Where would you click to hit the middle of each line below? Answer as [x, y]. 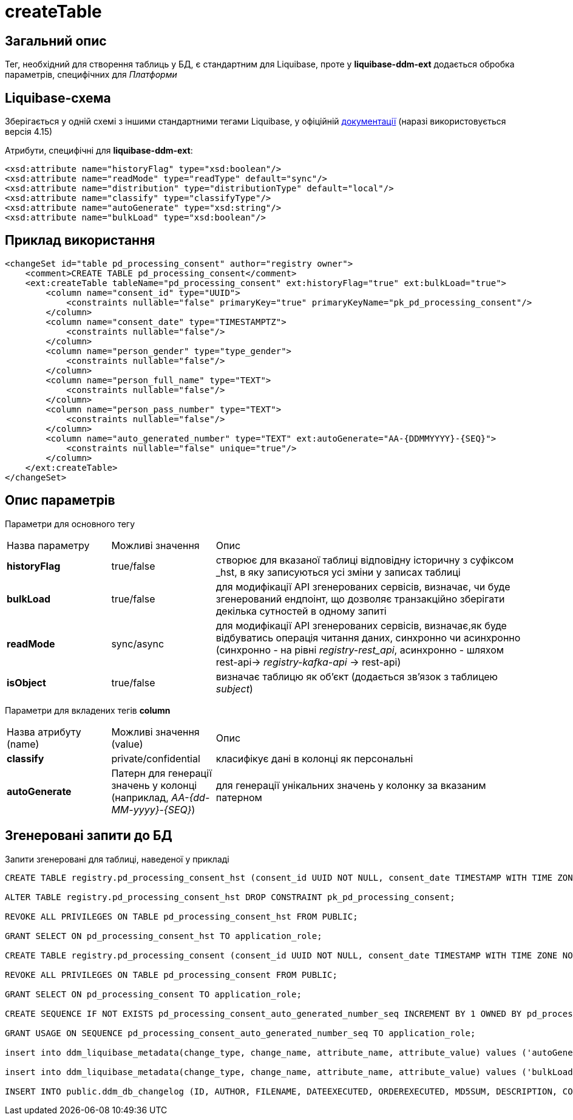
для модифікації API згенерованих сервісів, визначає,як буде [361, 625]
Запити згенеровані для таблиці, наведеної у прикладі [117, 859]
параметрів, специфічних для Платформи [91, 75]
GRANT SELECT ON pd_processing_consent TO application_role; [153, 994]
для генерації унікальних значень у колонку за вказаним [351, 785]
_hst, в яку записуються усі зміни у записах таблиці [338, 572]
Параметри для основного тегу [70, 524]
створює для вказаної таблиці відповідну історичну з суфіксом [365, 560]
